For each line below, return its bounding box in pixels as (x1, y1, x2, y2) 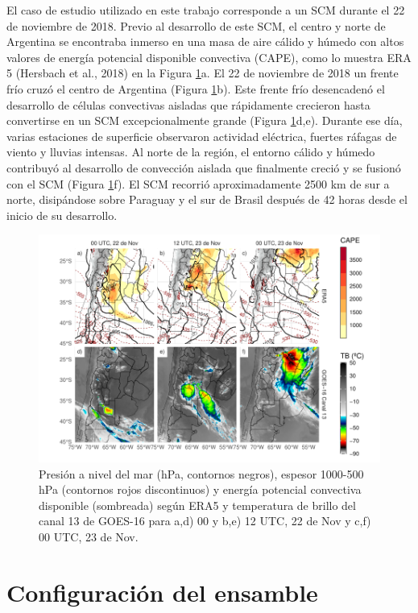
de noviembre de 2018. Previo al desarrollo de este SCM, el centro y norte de (6, 17, 386, 34)
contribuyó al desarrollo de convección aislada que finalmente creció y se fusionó (6, 159, 401, 176)
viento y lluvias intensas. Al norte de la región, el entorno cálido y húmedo (6, 143, 375, 160)
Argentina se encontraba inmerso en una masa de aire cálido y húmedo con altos (6, 33, 404, 50)
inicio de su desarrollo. (6, 206, 118, 223)
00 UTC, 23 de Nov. (39, 528, 139, 545)
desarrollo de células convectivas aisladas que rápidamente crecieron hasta (6, 96, 370, 113)
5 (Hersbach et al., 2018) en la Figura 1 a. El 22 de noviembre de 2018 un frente (6, 64, 399, 81)
